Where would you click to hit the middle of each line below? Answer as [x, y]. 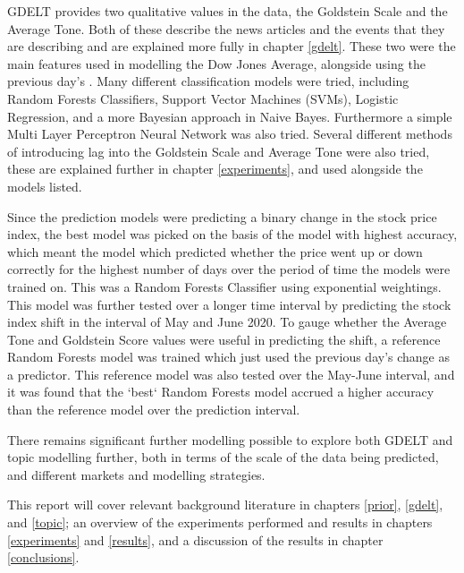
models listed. [45, 186]
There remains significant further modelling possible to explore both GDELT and [230, 439]
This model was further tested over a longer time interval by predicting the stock [229, 304]
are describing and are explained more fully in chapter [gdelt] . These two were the [232, 46]
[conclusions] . [43, 557]
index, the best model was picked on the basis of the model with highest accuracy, [232, 234]
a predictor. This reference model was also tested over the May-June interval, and [231, 374]
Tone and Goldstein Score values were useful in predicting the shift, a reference [224, 339]
